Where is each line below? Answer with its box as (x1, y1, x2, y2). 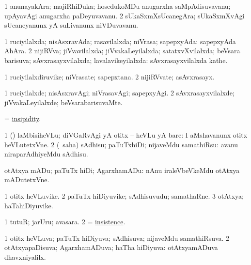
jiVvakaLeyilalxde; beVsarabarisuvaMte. (4, 97, 123, 107)
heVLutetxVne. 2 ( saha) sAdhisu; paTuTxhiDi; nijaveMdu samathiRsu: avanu (4, 139, 238, 149)
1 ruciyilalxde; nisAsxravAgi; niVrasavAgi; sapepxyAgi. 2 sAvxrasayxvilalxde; (4, 88, 235, 98)
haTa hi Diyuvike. (4, 200, 53, 210)
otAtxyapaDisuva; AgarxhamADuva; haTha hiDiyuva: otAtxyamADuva (4, 242, 218, 252)
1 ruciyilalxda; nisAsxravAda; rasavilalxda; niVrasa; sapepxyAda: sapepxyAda (4, 36, 236, 46)
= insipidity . (4, 113, 41, 124)
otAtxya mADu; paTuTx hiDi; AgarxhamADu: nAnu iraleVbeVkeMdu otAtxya (4, 165, 240, 175)
